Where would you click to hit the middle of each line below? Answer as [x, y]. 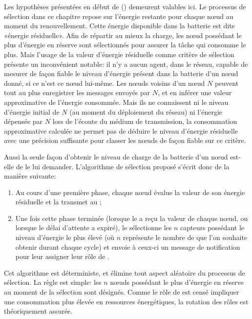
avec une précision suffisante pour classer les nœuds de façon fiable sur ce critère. [125, 140]
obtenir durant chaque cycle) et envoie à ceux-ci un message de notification [128, 247]
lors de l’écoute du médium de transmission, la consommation [145, 121]
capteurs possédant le [212, 228]
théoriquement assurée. [38, 311]
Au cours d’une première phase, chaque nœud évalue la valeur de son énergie [130, 192]
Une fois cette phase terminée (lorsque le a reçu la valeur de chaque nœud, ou [132, 218]
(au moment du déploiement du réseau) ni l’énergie [146, 111]
